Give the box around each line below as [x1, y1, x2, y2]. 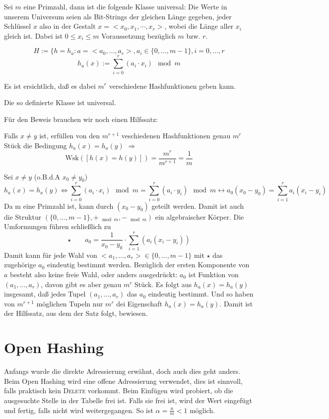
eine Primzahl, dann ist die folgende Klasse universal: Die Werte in [23, 1, 227, 11]
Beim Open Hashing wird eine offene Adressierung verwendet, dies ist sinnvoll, [4, 375, 243, 386]
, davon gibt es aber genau [41, 279, 122, 289]
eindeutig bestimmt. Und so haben [148, 289, 254, 299]
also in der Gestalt [39, 21, 96, 31]
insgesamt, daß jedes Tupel [4, 289, 86, 299]
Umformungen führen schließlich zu [4, 221, 111, 232]
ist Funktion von [188, 269, 239, 280]
